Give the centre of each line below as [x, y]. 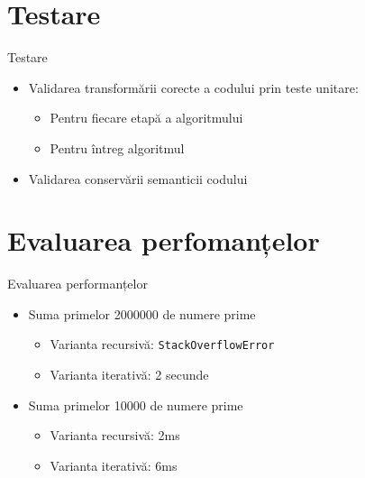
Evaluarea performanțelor [78, 284]
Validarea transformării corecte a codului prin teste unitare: [193, 87]
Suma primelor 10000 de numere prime [136, 404]
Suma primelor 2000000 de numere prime [142, 313]
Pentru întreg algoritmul [117, 147]
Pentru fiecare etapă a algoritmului [146, 118]
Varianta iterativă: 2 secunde [129, 375]
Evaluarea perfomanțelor [164, 240]
